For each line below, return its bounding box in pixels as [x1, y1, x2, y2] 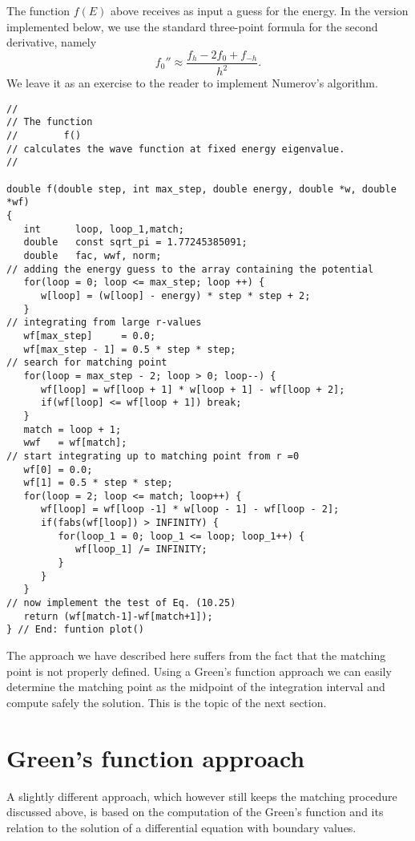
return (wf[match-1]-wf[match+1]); [23, 610, 213, 622]
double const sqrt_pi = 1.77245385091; [23, 237, 248, 249]
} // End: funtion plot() [6, 624, 144, 636]
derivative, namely [6, 34, 97, 51]
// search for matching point [6, 357, 167, 369]
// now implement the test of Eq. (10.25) [6, 597, 236, 609]
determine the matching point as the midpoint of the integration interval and [6, 678, 385, 695]
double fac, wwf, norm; [23, 250, 162, 261]
